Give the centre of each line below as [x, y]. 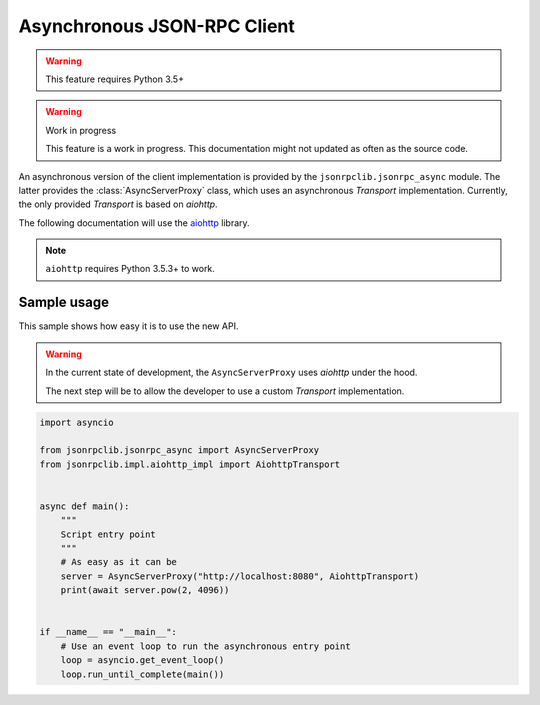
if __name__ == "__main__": [108, 632]
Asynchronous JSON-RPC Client [156, 26]
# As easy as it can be [118, 562]
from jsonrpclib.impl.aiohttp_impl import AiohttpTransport [190, 464]
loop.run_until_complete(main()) [142, 674]
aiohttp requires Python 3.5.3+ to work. [130, 269]
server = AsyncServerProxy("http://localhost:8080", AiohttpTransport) [240, 576]
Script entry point [108, 534]
